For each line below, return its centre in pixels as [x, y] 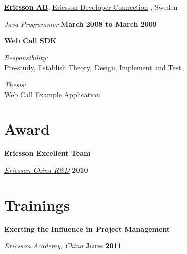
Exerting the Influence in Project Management [87, 229]
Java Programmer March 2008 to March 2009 [80, 23]
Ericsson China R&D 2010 [46, 170]
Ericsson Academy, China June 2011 [63, 246]
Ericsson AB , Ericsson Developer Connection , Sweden [91, 7]
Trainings [37, 204]
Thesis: [15, 84]
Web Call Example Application [52, 94]
